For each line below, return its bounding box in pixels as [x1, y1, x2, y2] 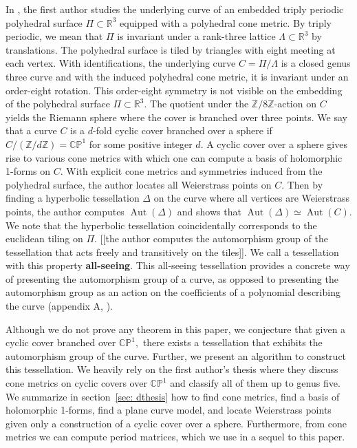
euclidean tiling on [6, 231, 83, 246]
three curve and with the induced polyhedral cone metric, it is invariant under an [6, 69, 349, 83]
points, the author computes [6, 204, 125, 218]
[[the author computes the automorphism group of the [100, 231, 328, 246]
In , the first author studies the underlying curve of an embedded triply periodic [6, 2, 344, 16]
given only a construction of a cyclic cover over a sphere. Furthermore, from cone [6, 416, 347, 430]
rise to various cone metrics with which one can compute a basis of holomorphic [6, 150, 343, 164]
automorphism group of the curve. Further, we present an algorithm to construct [6, 348, 347, 363]
